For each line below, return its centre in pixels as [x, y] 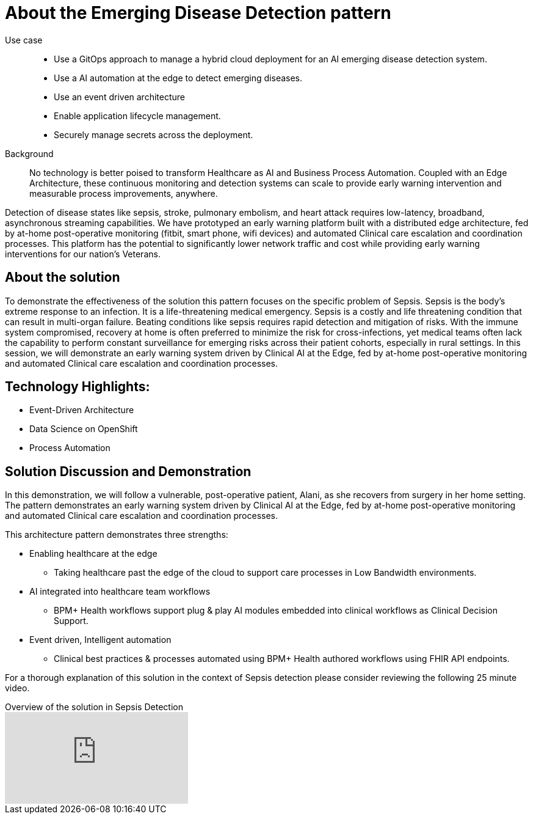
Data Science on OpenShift [84, 429]
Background [29, 153]
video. [17, 688]
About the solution [63, 277]
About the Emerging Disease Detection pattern [198, 13]
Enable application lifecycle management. [137, 116]
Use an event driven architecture [119, 97]
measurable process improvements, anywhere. [124, 193]
